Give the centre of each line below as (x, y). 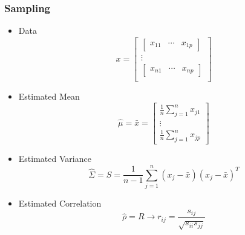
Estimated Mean (49, 96)
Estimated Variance (55, 159)
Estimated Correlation (60, 203)
